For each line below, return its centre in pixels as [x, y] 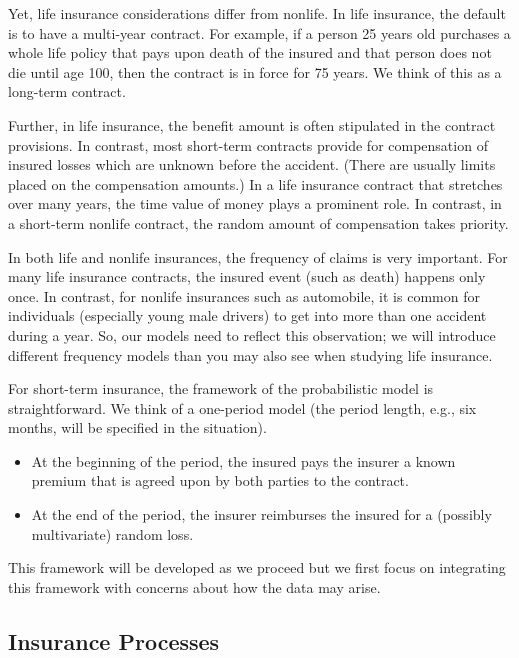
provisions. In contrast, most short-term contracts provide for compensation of [248, 144]
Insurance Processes [114, 640]
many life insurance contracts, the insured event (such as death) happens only [247, 276]
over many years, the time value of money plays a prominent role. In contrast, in [255, 203]
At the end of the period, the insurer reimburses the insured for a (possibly [261, 514]
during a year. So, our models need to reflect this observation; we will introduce [252, 334]
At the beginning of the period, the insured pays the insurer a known [243, 460]
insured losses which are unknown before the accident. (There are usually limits [252, 164]
